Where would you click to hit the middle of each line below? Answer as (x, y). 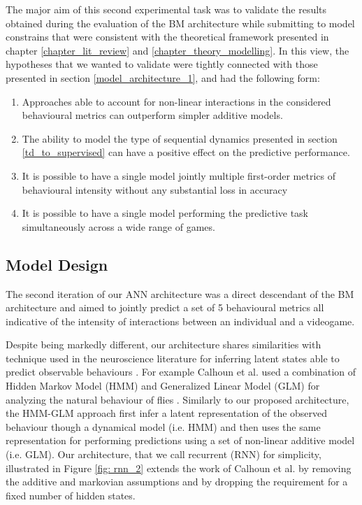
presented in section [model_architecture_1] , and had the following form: (163, 77)
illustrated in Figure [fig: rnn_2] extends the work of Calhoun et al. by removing (179, 468)
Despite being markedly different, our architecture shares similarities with (164, 344)
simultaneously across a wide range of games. (118, 226)
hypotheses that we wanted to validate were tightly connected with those (162, 64)
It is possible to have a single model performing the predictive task (165, 213)
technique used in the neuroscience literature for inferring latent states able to (173, 358)
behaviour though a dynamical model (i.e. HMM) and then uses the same (163, 426)
